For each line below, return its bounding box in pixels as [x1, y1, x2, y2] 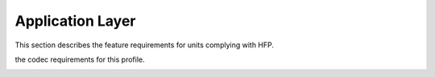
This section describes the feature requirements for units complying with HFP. [14, 40, 274, 50]
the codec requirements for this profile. [14, 55, 145, 64]
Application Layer [14, 12, 136, 30]
